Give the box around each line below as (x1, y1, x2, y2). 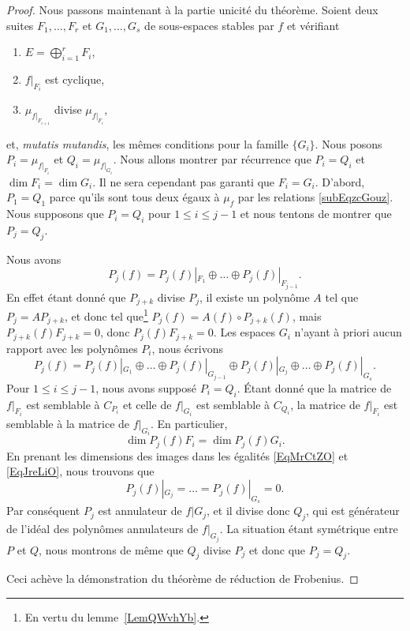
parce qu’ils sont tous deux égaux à (49, 189, 220, 205)
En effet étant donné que (6, 288, 126, 305)
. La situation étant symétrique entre (219, 520, 398, 537)
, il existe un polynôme (199, 288, 310, 305)
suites (6, 17, 34, 33)
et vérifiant (286, 17, 340, 33)
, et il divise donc (207, 502, 290, 519)
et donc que (248, 541, 306, 558)
